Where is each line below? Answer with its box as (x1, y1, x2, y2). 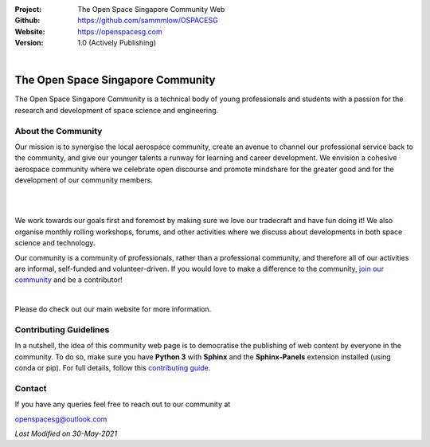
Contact (14, 382, 47, 394)
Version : (14, 38, 44, 48)
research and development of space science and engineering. (14, 105, 219, 115)
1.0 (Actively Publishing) (77, 38, 157, 48)
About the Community (14, 125, 103, 136)
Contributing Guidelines (14, 323, 110, 335)
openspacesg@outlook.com (14, 414, 107, 424)
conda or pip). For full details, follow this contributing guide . (14, 363, 211, 372)
